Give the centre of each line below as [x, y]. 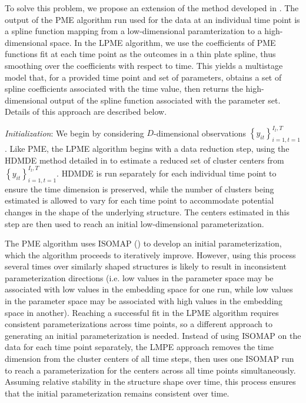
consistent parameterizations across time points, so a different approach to [139, 324]
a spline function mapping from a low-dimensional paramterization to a [133, 31]
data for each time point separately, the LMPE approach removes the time [139, 347]
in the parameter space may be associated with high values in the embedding [144, 301]
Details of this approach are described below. [86, 111]
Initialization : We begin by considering [74, 133]
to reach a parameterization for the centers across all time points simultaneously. [150, 370]
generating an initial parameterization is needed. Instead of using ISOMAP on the [153, 335]
